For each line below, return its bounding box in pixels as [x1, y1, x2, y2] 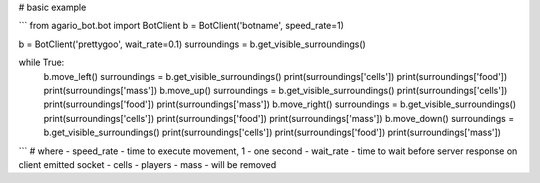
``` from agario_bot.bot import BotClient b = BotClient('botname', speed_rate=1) [18, 20, 345, 32]
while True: [18, 56, 65, 69]
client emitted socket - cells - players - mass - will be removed [18, 158, 277, 170]
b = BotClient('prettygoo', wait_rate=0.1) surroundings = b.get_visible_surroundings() [18, 38, 367, 50]
